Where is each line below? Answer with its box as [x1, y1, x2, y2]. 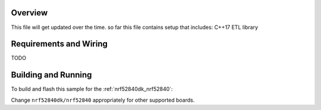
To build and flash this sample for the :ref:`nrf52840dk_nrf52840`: [11, 86, 173, 93]
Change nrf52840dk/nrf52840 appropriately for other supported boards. [11, 96, 195, 103]
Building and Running [11, 70, 92, 80]
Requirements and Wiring [11, 39, 108, 49]
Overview [11, 8, 48, 18]
